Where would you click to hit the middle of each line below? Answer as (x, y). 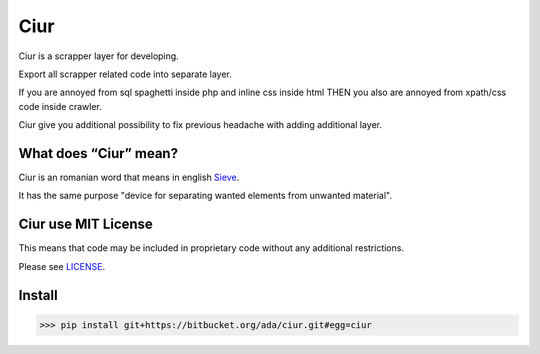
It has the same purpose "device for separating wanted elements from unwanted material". (205, 196)
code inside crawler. (60, 106)
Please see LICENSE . (61, 266)
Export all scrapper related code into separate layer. (125, 74)
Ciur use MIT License (86, 224)
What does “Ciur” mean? (98, 153)
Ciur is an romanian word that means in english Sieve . (129, 177)
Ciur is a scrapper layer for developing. (98, 56)
